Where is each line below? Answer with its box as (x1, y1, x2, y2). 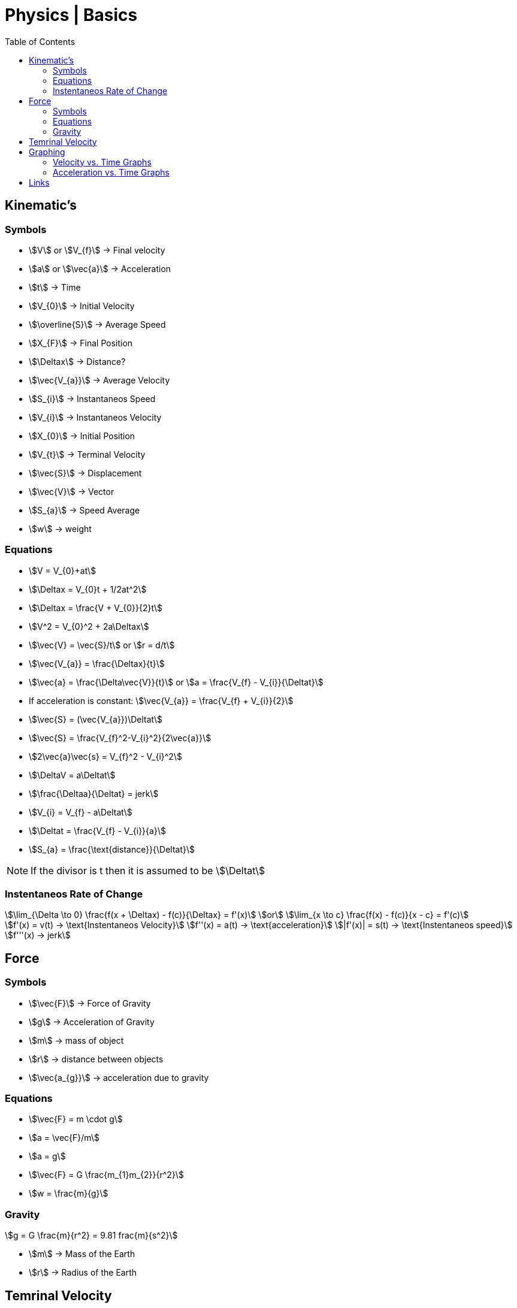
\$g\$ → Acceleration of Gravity (29, 1016, 155, 1027)
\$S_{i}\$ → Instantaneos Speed (29, 393, 156, 404)
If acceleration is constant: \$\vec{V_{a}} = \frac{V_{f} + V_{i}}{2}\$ (29, 695, 294, 706)
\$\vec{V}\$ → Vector (29, 486, 114, 497)
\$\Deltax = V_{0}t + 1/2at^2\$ (29, 584, 147, 594)
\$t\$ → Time (29, 282, 81, 292)
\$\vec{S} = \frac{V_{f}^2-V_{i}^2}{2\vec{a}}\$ (29, 732, 211, 743)
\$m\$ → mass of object (29, 1035, 124, 1046)
